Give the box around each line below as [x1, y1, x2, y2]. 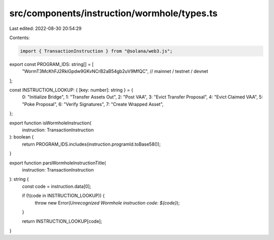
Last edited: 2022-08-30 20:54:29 [9, 25, 82, 31]
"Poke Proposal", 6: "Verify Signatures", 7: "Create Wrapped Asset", [22, 101, 164, 107]
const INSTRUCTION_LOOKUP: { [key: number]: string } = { [9, 87, 133, 93]
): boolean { [9, 134, 34, 140]
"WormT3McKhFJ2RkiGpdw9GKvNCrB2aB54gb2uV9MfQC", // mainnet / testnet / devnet [22, 68, 209, 75]
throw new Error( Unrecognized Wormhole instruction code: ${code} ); [35, 199, 180, 205]
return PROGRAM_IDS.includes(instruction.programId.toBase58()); [22, 141, 161, 147]
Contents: [9, 35, 30, 41]
